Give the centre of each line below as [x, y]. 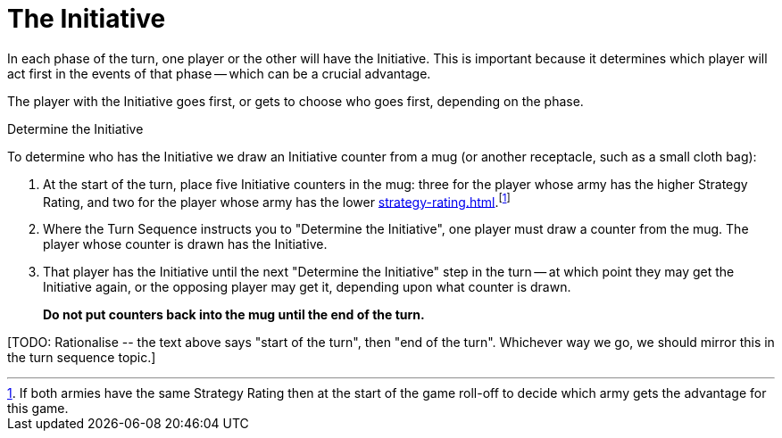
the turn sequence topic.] [82, 358]
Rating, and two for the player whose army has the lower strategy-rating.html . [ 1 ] [277, 200]
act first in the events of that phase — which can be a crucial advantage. [219, 73]
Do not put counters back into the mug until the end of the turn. [234, 315]
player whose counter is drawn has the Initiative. [185, 244]
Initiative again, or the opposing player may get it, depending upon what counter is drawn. [307, 287]
